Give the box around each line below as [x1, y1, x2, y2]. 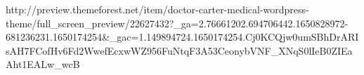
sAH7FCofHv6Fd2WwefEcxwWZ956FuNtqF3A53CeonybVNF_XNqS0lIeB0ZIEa [6, 43, 353, 57]
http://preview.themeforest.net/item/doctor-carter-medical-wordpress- [6, 2, 309, 16]
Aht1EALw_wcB [6, 57, 80, 71]
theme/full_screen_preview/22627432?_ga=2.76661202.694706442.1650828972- [6, 15, 349, 30]
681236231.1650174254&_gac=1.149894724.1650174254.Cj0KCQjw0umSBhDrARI [6, 29, 359, 44]
